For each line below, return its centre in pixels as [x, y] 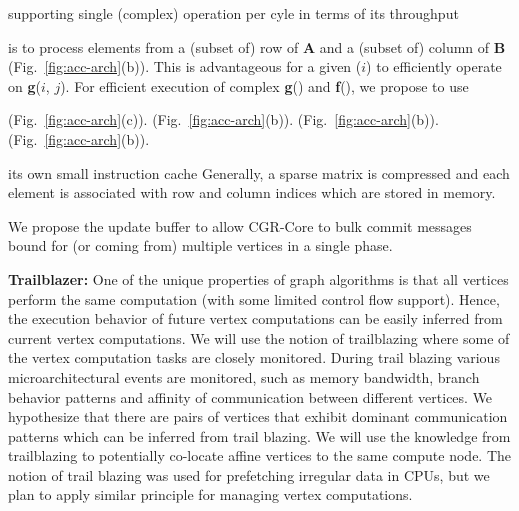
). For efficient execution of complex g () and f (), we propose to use [264, 85]
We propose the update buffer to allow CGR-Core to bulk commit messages [240, 225]
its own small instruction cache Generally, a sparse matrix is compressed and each [259, 172]
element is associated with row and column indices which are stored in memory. [252, 192]
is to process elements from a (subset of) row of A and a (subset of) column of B [257, 46]
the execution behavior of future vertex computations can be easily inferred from [255, 318]
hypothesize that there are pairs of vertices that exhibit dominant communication [258, 416]
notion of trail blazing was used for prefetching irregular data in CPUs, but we [249, 474]
